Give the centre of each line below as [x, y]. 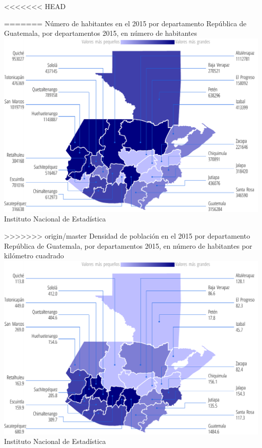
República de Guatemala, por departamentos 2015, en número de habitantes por [128, 245]
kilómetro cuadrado [34, 256]
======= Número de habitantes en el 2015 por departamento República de [125, 23]
